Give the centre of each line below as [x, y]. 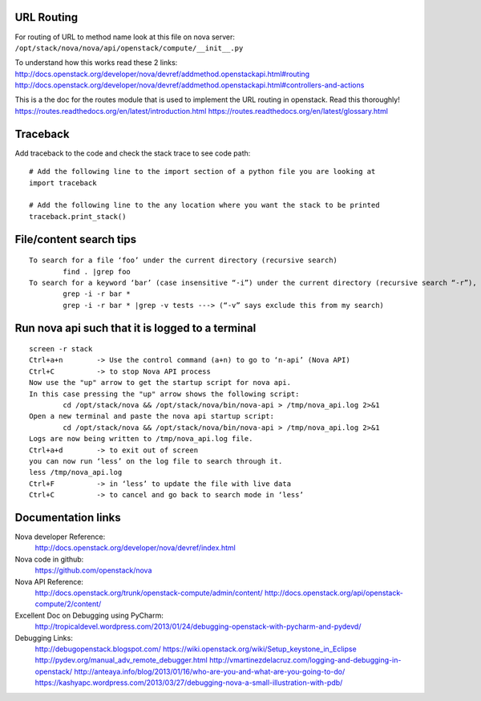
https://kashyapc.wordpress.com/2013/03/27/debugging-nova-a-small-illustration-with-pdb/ [189, 683]
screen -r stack [61, 349]
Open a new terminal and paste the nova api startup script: [152, 416]
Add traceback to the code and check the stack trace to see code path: [133, 153]
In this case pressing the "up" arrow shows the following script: [164, 394]
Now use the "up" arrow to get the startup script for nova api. [160, 383]
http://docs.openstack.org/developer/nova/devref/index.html [135, 548]
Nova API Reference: [49, 581]
